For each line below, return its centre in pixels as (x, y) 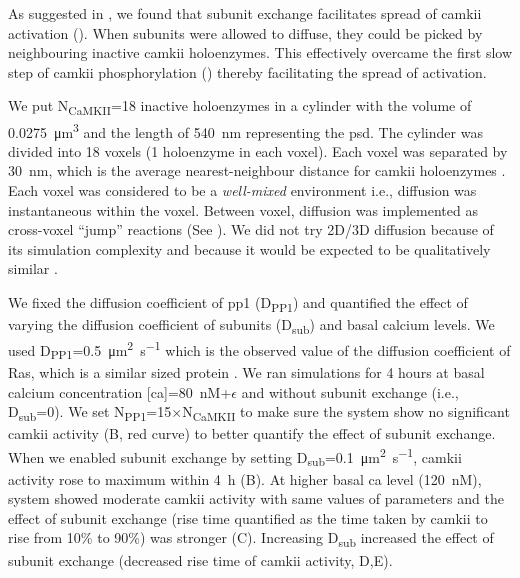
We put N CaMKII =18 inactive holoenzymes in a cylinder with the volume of (240, 107)
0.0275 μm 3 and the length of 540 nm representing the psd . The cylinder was (245, 130)
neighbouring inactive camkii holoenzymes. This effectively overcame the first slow (260, 52)
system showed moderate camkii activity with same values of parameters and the (256, 498)
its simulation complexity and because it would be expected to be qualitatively (249, 248)
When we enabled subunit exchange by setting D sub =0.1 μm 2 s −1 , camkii (235, 456)
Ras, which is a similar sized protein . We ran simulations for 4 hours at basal (246, 371)
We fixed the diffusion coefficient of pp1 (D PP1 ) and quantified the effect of (238, 303)
